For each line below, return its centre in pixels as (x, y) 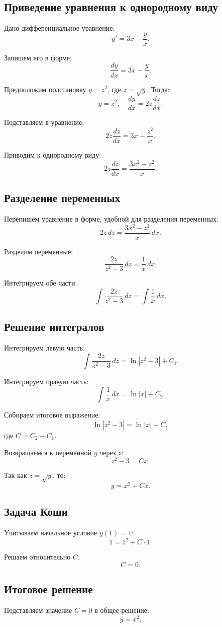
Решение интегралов (54, 327)
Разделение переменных (62, 198)
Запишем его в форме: (38, 57)
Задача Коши (36, 511)
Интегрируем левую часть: (44, 348)
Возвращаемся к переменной (48, 452)
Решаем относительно (37, 557)
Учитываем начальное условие (51, 533)
